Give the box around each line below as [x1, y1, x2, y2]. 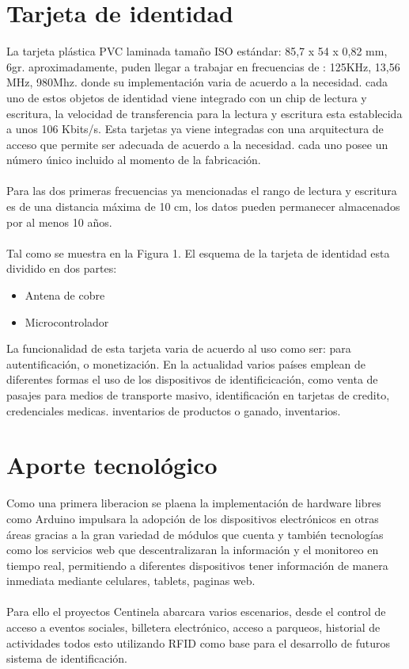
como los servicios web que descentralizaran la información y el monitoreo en [6, 541, 379, 558]
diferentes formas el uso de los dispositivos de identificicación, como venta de [6, 371, 378, 388]
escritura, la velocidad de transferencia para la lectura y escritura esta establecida [6, 105, 403, 121]
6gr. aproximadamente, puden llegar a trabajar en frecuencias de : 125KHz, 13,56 [6, 58, 400, 75]
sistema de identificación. [6, 650, 127, 667]
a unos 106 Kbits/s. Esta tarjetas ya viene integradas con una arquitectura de [6, 120, 384, 137]
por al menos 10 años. [6, 213, 112, 230]
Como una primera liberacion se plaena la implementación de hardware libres [6, 495, 381, 511]
